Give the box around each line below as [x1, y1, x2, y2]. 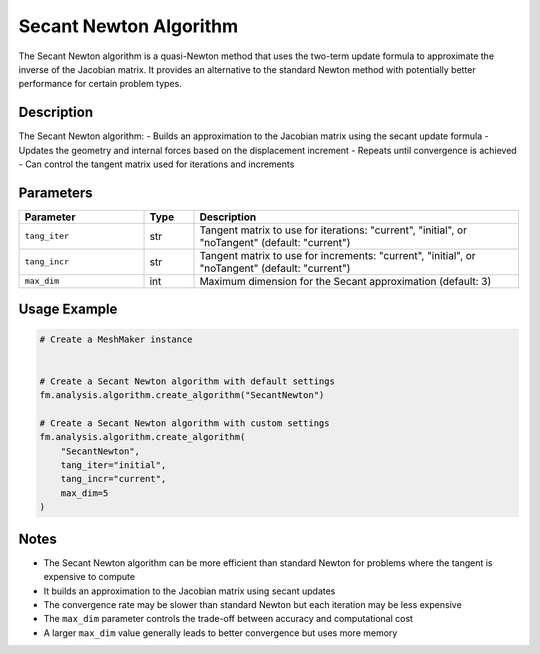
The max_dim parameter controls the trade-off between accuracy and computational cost [43, 613, 414, 625]
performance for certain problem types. [18, 78, 182, 90]
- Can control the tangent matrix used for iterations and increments [18, 158, 295, 170]
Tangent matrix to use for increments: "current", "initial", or [199, 248, 476, 262]
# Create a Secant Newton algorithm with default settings [39, 375, 335, 387]
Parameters [18, 184, 93, 201]
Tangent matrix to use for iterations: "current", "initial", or [199, 223, 467, 237]
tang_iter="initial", [60, 460, 167, 471]
